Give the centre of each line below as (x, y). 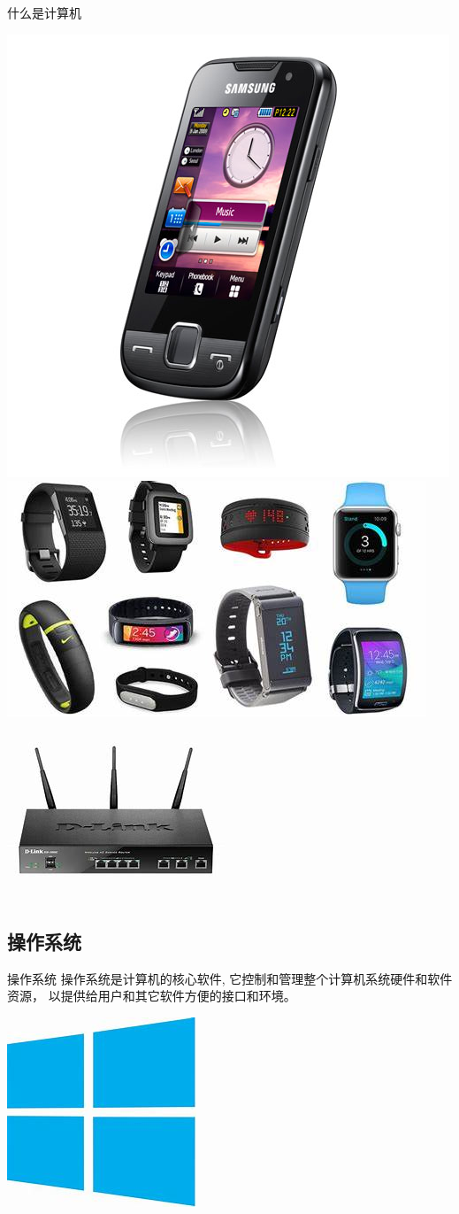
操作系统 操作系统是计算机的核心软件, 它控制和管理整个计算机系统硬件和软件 (230, 978)
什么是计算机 (44, 12)
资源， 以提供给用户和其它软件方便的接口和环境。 (152, 996)
